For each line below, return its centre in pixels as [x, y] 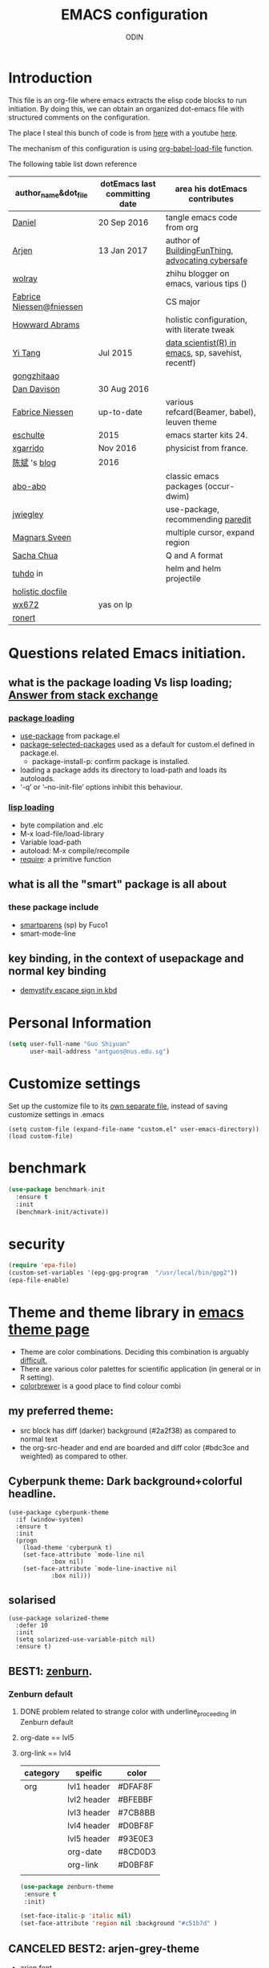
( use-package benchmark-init [57, 1189]
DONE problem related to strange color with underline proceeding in [128, 1713]
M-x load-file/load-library [62, 833]
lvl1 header [89, 1786]
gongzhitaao [36, 376]
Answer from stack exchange [83, 695]
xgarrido [28, 448]
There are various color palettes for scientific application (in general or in [140, 1368]
